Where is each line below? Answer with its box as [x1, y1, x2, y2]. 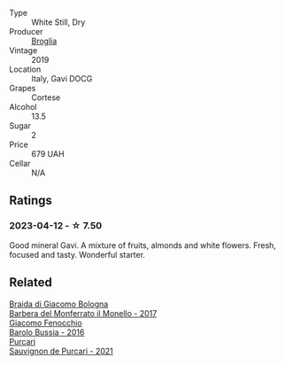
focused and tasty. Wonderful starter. [9, 249, 146, 260]
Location [9, 64, 42, 74]
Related [9, 275, 53, 291]
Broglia [31, 35, 58, 46]
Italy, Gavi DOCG [31, 74, 93, 83]
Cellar [9, 159, 31, 168]
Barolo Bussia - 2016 [9, 327, 85, 338]
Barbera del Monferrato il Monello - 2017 [9, 307, 158, 318]
